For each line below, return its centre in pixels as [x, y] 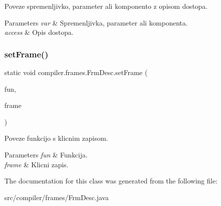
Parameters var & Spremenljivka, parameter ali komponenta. [96, 22]
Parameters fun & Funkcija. [46, 154]
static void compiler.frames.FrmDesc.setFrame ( [76, 72]
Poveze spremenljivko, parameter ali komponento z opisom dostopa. [106, 6]
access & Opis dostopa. [39, 32]
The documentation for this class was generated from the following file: [111, 181]
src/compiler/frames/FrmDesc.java [57, 197]
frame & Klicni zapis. [37, 164]
